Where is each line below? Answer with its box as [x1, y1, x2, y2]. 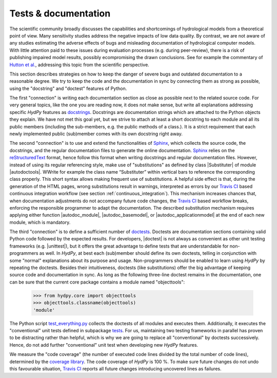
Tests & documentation [9, 8, 111, 19]
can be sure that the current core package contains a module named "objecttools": [9, 279, 185, 285]
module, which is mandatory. [9, 219, 71, 225]
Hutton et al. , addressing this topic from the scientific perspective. [9, 62, 150, 68]
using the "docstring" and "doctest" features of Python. [9, 85, 127, 91]
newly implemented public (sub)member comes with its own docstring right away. [9, 131, 183, 137]
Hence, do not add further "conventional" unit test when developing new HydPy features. [9, 342, 199, 348]
